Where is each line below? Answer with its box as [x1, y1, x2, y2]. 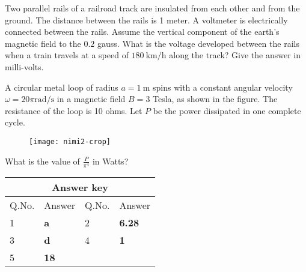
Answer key [52, 180, 108, 194]
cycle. [5, 116, 25, 128]
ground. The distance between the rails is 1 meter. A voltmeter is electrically [5, 13, 288, 26]
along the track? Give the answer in [169, 49, 301, 61]
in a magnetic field [57, 92, 126, 105]
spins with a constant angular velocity [152, 80, 293, 93]
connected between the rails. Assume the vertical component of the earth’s [5, 25, 280, 38]
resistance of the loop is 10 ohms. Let [5, 104, 142, 116]
